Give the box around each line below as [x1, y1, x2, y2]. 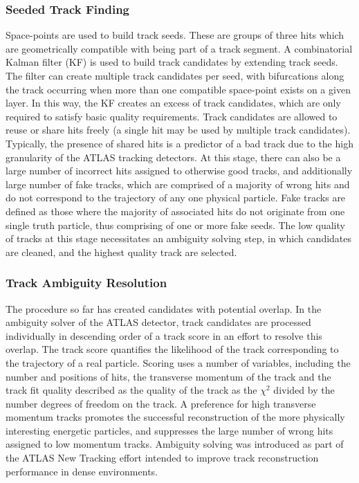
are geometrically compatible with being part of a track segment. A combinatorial [6, 41, 353, 55]
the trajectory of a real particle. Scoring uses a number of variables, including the [6, 355, 351, 370]
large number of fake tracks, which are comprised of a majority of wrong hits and [6, 176, 350, 191]
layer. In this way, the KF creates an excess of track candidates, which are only [6, 95, 341, 110]
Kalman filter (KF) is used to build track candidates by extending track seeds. [6, 55, 338, 69]
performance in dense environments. [6, 464, 158, 478]
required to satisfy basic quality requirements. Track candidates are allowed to [6, 109, 338, 123]
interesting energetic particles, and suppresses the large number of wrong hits [6, 423, 333, 437]
